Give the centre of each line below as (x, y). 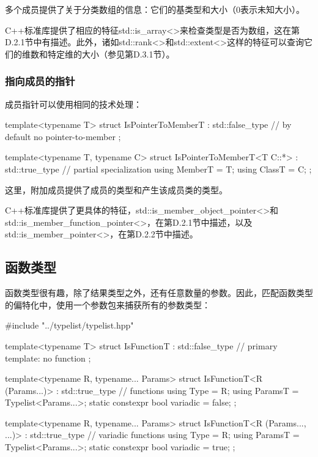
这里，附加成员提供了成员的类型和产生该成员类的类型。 (116, 189)
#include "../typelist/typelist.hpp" (69, 325)
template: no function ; (48, 358)
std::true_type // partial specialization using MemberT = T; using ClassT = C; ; (158, 169)
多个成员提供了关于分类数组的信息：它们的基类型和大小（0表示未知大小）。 (155, 9)
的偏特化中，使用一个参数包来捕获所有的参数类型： (108, 304)
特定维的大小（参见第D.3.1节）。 (111, 54)
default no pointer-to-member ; (63, 136)
